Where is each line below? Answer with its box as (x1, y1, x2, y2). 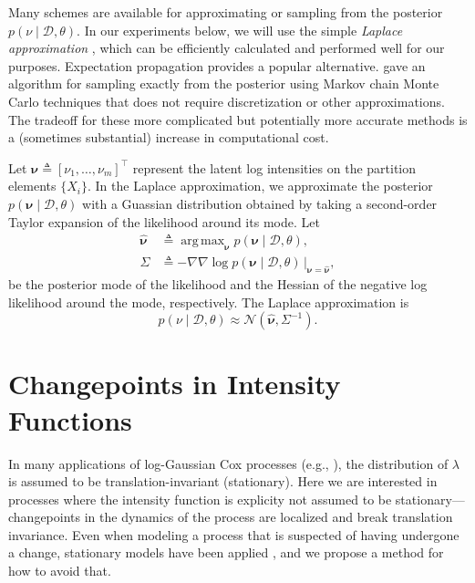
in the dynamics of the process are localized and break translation (84, 507, 453, 526)
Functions (8, 401, 132, 438)
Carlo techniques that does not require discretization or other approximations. (8, 91, 445, 110)
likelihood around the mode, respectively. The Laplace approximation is (8, 292, 409, 311)
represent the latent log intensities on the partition (132, 158, 417, 177)
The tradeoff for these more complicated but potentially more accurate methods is (8, 109, 468, 129)
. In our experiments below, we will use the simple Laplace (77, 20, 403, 39)
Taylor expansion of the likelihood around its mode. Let (8, 212, 320, 231)
